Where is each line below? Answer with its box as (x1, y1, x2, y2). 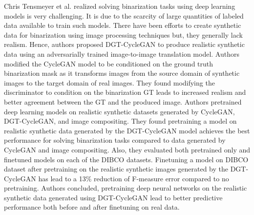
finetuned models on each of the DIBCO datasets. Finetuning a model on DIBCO (4, 154, 249, 164)
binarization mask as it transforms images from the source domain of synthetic (4, 68, 240, 78)
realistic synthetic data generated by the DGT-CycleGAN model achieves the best (4, 125, 250, 135)
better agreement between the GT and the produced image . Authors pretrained (4, 96, 242, 107)
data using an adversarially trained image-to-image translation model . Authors (4, 48, 239, 59)
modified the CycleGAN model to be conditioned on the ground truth (4, 58, 213, 68)
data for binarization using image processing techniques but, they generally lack (4, 29, 243, 40)
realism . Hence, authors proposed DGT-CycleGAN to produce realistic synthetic (4, 39, 245, 49)
